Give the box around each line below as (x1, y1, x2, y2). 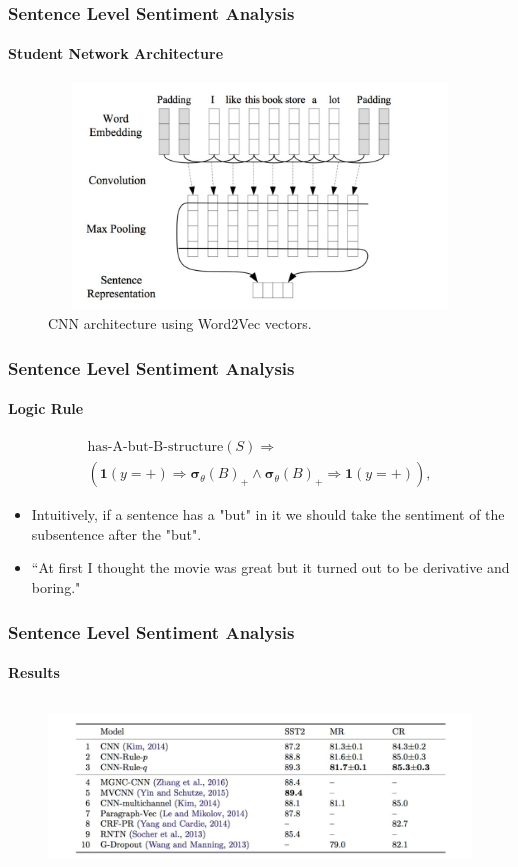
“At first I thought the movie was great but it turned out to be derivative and (31, 557, 510, 578)
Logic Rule (8, 398, 84, 419)
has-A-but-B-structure (87, 440, 224, 455)
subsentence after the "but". (31, 523, 202, 544)
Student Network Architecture (8, 43, 224, 64)
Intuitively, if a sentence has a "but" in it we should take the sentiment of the (31, 504, 505, 525)
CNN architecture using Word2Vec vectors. (48, 313, 312, 333)
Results (8, 662, 60, 683)
